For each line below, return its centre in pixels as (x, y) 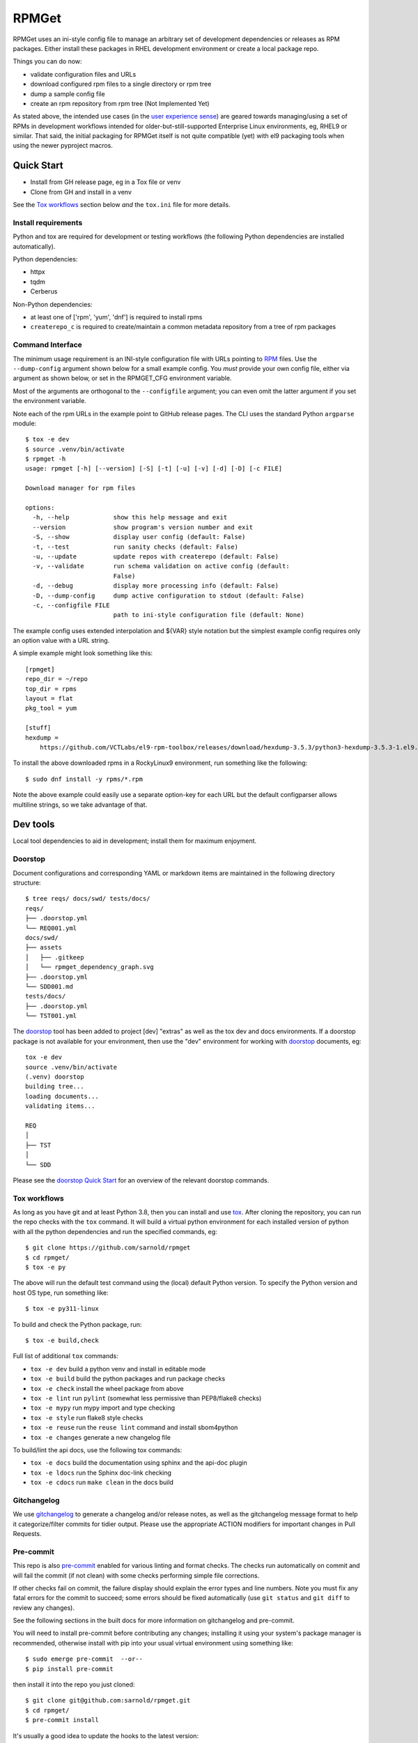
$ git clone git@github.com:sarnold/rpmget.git (108, 1700)
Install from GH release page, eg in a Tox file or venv (106, 182)
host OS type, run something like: (61, 1293)
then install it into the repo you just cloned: (74, 1684)
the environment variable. (49, 401)
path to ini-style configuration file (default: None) (209, 615)
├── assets (44, 947)
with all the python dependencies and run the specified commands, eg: (115, 1231)
